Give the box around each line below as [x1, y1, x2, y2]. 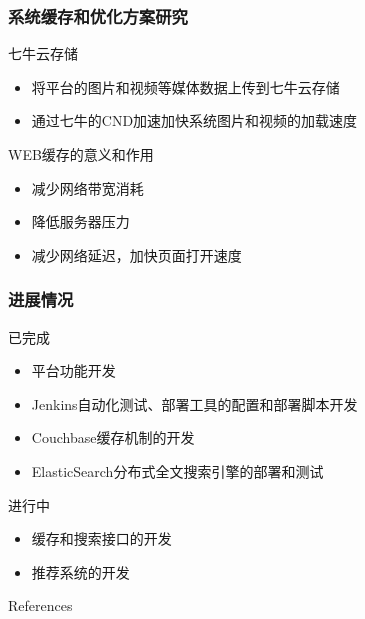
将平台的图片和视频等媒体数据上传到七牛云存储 [31, 76, 340, 97]
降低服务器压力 [31, 211, 130, 232]
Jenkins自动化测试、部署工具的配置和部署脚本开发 [31, 393, 358, 414]
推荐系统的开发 [31, 561, 130, 582]
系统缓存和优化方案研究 [8, 3, 188, 28]
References [8, 595, 73, 616]
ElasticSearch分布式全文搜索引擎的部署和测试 [31, 460, 324, 481]
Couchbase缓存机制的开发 [31, 427, 195, 448]
